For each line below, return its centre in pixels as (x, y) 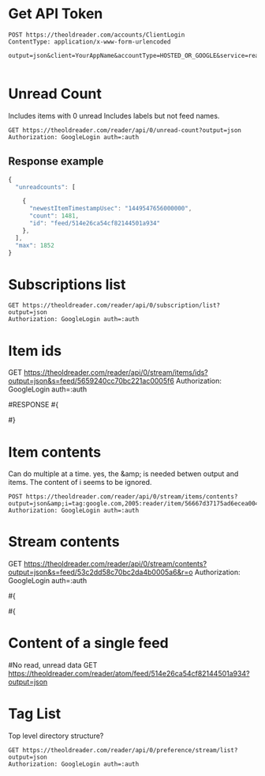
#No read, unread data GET (53, 665)
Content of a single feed (88, 644)
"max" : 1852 (35, 245)
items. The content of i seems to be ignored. (80, 483)
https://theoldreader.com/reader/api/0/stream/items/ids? (116, 373)
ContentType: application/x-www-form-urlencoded (90, 42)
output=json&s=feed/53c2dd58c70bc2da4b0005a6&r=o (101, 572)
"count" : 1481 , (54, 216)
